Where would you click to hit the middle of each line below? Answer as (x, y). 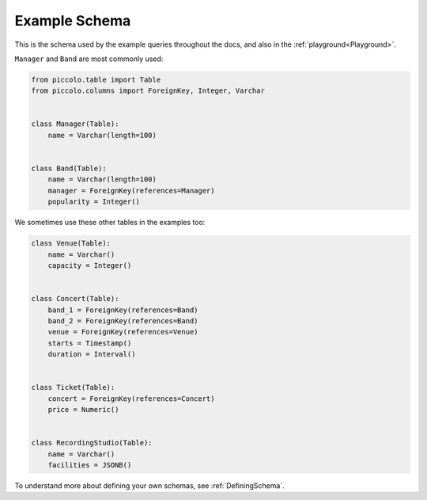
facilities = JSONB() (90, 465)
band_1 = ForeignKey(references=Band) (123, 310)
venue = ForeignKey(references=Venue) (123, 332)
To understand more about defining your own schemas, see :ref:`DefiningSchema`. (149, 485)
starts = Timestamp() (90, 343)
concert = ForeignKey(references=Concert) (131, 399)
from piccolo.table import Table (96, 80)
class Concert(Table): (75, 299)
